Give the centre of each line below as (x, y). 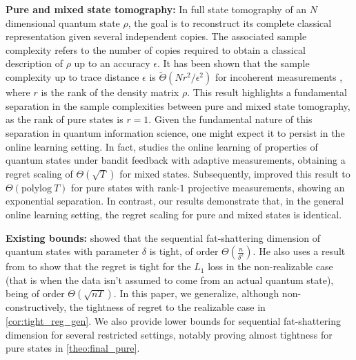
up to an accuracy (112, 63)
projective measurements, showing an (266, 187)
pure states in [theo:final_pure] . (73, 348)
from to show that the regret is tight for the (98, 266)
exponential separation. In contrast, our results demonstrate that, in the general (175, 201)
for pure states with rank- (126, 187)
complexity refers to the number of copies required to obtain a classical (156, 49)
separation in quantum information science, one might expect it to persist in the (175, 132)
